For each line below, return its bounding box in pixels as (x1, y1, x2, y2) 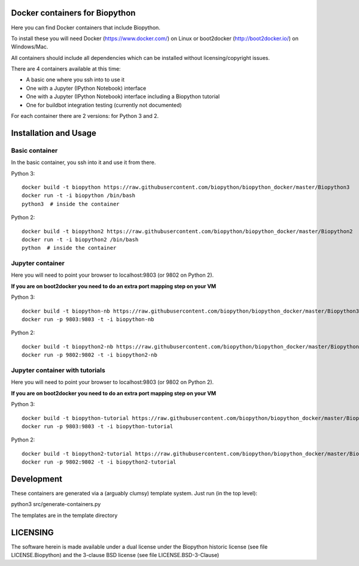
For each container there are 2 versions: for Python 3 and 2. (11, 113, 159, 120)
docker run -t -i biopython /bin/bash (22, 192, 136, 199)
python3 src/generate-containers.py (11, 501, 101, 508)
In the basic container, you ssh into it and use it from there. (11, 159, 156, 166)
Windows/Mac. (11, 43, 48, 50)
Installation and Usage (11, 128, 97, 138)
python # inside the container (22, 244, 117, 252)
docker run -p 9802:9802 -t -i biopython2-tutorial (22, 459, 177, 465)
